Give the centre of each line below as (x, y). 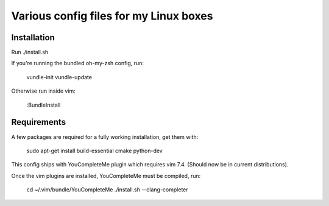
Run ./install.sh (30, 52)
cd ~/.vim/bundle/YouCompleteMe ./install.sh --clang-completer (107, 190)
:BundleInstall (44, 105)
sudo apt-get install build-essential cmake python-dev (94, 151)
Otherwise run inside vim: (43, 91)
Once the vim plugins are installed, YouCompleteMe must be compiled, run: (106, 176)
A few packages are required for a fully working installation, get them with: (105, 137)
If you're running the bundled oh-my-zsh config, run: (78, 63)
